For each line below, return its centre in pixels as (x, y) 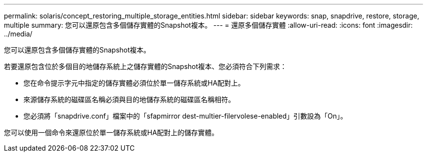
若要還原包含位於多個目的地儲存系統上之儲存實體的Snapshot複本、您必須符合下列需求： (146, 66)
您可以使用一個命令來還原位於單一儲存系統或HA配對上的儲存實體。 (111, 132)
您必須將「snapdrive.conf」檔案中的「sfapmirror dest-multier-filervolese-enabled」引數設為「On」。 (185, 116)
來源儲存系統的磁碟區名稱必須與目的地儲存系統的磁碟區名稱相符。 (129, 99)
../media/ (18, 34)
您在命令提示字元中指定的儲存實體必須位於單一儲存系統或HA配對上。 (134, 83)
